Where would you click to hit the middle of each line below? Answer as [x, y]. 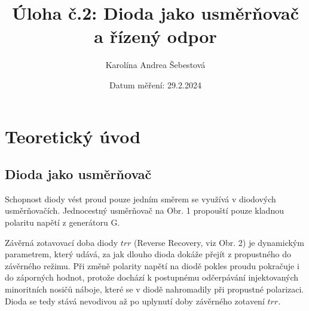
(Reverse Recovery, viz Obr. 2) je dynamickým [219, 242]
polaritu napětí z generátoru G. [62, 222]
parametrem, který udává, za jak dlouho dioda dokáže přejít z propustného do [148, 254]
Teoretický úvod [73, 136]
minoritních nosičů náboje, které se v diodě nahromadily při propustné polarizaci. [154, 289]
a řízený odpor [155, 36]
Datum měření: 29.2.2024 [155, 84]
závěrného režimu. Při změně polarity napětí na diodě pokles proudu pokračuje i [152, 265]
